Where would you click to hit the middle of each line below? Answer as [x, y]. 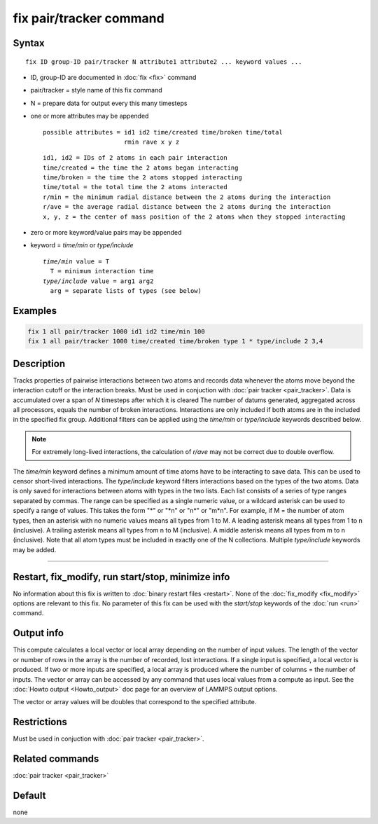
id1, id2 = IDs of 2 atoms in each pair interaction [135, 158]
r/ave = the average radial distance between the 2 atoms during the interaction [187, 207]
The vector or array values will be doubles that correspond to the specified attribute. [135, 702]
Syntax [29, 43]
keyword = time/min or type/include [82, 245]
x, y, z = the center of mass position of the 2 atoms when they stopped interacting [194, 217]
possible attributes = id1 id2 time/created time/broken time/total [163, 132]
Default [29, 795]
